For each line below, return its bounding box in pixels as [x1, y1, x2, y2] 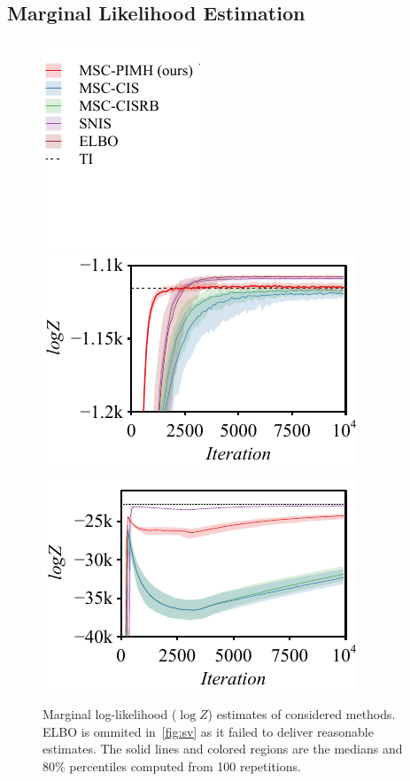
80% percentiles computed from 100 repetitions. [43, 756, 301, 775]
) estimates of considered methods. [207, 704, 396, 723]
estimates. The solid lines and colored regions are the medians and [43, 739, 403, 758]
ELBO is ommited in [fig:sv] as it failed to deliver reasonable [43, 722, 374, 740]
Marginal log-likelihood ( [43, 704, 177, 723]
